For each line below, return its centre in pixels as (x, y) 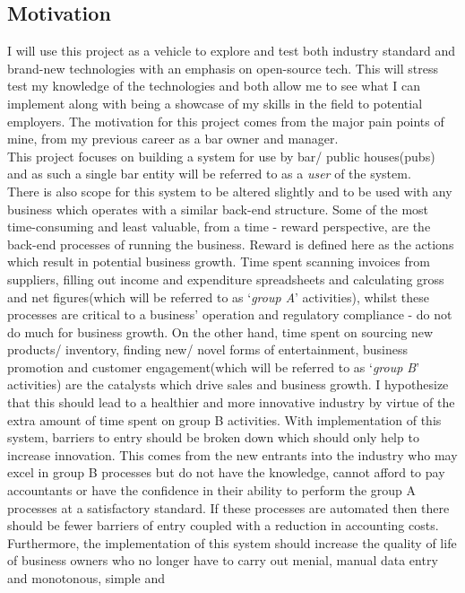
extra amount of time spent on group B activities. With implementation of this (224, 419)
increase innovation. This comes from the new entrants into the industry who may (232, 454)
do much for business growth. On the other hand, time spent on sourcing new (220, 331)
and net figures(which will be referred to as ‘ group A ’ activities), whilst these (218, 296)
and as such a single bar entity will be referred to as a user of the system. (209, 174)
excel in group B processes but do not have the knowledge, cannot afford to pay (226, 472)
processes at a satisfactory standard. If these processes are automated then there (228, 507)
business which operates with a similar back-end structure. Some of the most (218, 209)
